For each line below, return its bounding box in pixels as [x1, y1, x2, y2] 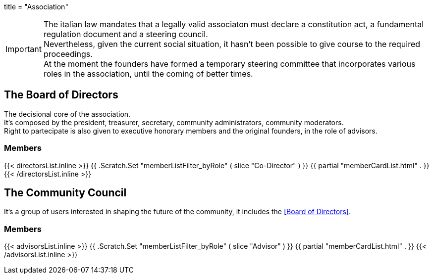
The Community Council [4, 186, 127, 199]
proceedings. [43, 49, 93, 59]
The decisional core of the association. [4, 109, 131, 118]
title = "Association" [4, 2, 68, 11]
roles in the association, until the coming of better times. [43, 69, 253, 79]
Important [5, 44, 42, 54]
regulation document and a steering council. [43, 29, 208, 39]
